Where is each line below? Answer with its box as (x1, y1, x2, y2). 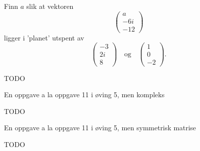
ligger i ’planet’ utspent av (4, 32, 84, 42)
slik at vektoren (26, 1, 74, 11)
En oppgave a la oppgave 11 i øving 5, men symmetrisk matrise (4, 122, 196, 133)
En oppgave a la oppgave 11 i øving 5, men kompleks (4, 89, 165, 100)
